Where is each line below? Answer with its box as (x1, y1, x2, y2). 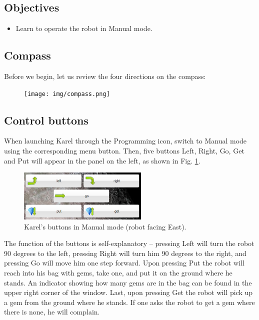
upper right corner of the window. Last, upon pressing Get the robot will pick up (4, 287, 253, 297)
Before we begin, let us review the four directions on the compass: (4, 71, 206, 81)
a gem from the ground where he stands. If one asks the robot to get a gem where (4, 296, 255, 307)
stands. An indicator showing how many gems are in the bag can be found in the (4, 277, 252, 287)
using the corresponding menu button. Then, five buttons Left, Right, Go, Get (4, 145, 244, 156)
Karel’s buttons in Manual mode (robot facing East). (24, 221, 186, 231)
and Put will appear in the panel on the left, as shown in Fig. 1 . (4, 155, 200, 165)
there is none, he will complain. (4, 306, 100, 317)
